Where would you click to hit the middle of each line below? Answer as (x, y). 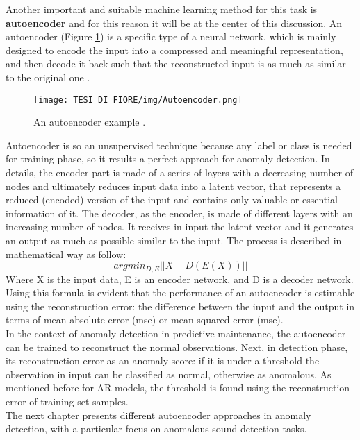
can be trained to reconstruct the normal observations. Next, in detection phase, (177, 347)
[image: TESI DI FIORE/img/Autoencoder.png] (138, 100)
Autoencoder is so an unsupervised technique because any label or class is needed (179, 145)
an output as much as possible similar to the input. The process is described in (174, 240)
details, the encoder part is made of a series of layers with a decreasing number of (179, 172)
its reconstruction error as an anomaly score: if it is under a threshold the (163, 361)
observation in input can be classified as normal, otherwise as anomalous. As (169, 374)
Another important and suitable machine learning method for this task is (162, 9)
